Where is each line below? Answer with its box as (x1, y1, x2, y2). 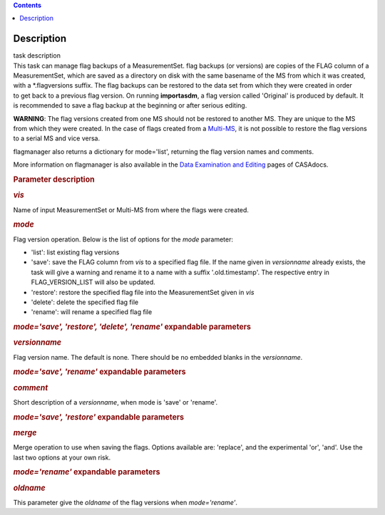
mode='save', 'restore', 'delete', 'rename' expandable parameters (13, 322, 252, 332)
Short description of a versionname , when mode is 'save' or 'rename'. (13, 397, 218, 406)
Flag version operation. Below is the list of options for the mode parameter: (13, 235, 234, 244)
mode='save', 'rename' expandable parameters (13, 367, 186, 377)
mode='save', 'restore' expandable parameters (13, 412, 185, 422)
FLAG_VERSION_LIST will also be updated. (31, 278, 156, 286)
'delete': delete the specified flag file (31, 298, 139, 306)
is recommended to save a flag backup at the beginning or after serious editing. (13, 101, 247, 110)
